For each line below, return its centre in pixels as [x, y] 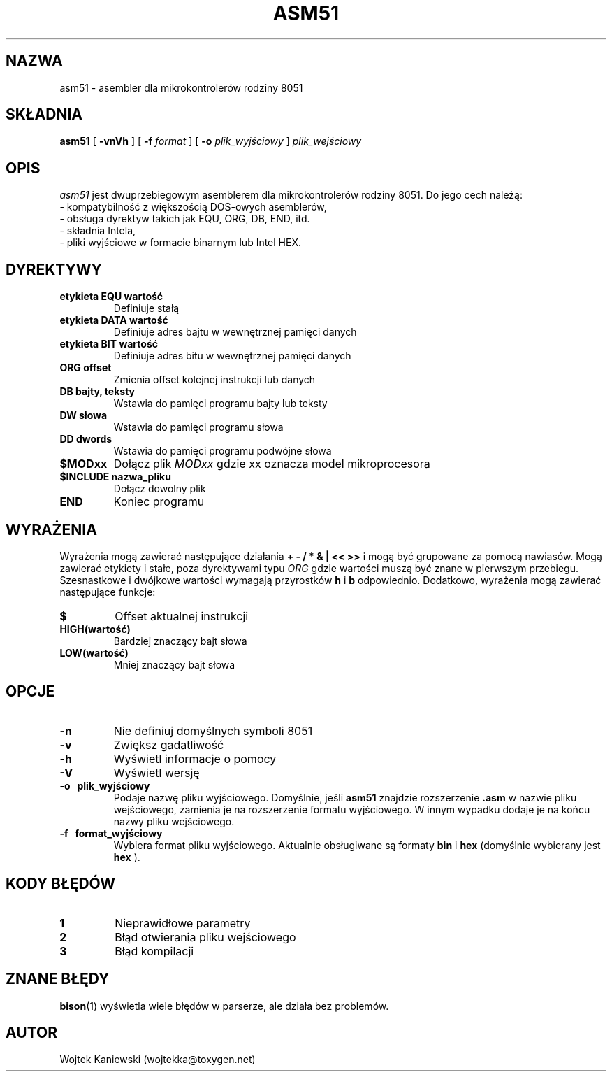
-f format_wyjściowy [111, 833]
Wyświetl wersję [156, 772]
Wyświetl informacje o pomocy [195, 758]
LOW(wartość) [94, 652]
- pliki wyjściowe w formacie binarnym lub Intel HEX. [181, 243]
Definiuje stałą [146, 308]
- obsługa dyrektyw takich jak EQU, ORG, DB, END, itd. [185, 219]
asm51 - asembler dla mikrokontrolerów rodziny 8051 [181, 87]
